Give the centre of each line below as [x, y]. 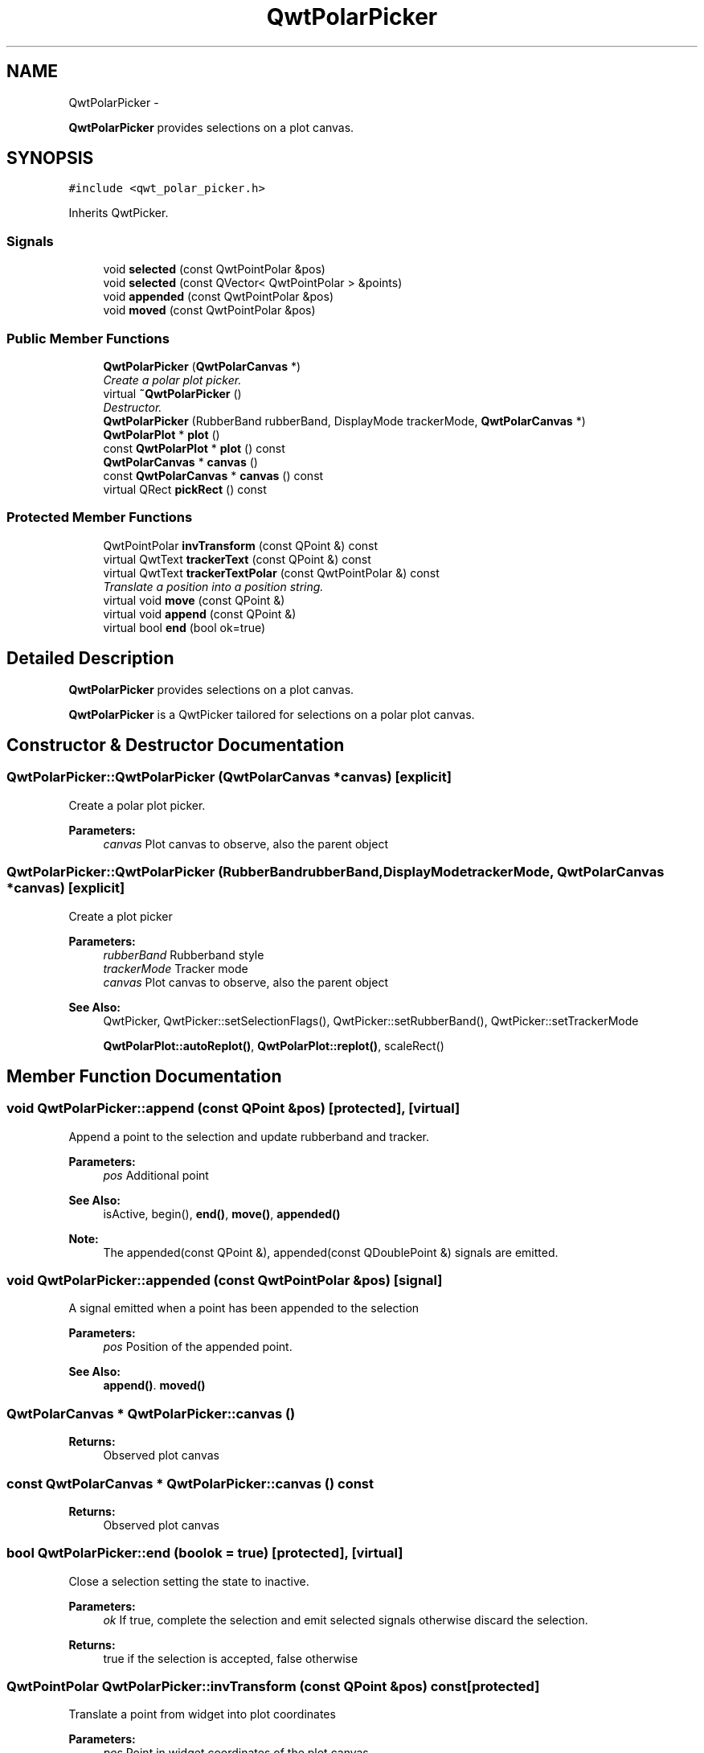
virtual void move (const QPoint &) [194, 600]
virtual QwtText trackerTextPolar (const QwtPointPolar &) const [271, 573]
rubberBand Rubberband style [184, 955]
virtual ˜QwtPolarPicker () [172, 393]
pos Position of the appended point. [198, 1347]
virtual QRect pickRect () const [185, 489]
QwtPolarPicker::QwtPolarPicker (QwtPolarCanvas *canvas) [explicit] [229, 777]
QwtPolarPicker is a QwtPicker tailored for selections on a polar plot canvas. [272, 714]
